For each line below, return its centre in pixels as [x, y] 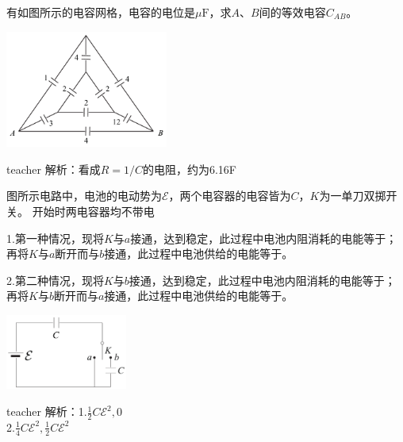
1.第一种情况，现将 [55, 238]
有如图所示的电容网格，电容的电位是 [101, 12]
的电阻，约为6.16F [190, 169]
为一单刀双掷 [353, 196]
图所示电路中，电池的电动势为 [84, 196]
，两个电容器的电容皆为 [230, 196]
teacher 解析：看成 [54, 169]
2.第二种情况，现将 [55, 280]
